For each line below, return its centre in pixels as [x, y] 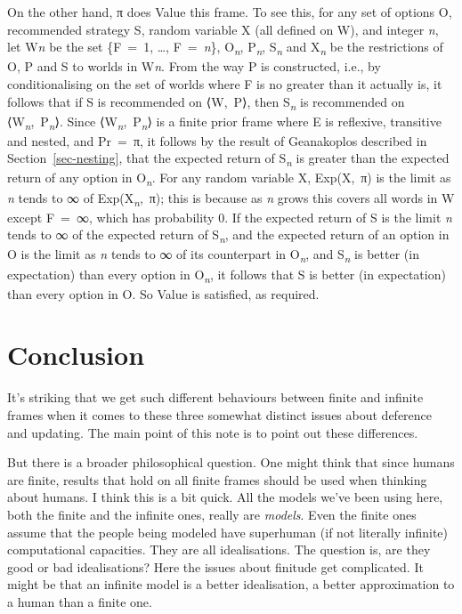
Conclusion [76, 355]
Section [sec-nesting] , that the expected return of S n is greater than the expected [228, 159]
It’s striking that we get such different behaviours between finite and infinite [215, 397]
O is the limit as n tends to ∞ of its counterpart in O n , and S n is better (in [213, 255]
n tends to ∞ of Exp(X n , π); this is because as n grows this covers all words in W [231, 198]
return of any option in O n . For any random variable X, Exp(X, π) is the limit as [229, 179]
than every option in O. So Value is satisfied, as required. [163, 293]
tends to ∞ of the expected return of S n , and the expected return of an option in [228, 236]
